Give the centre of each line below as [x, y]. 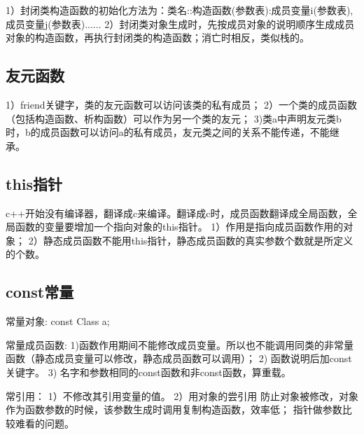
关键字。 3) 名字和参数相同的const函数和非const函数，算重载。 [148, 372]
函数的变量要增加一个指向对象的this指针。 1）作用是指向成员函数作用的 [179, 227]
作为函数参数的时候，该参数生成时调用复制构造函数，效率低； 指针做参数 [174, 409]
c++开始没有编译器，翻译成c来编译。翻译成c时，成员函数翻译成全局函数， [177, 213]
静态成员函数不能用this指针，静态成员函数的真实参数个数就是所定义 [198, 240]
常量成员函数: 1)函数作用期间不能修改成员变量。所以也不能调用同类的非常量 [180, 344]
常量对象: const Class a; [58, 321]
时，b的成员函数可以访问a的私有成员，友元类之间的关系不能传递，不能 [168, 132]
